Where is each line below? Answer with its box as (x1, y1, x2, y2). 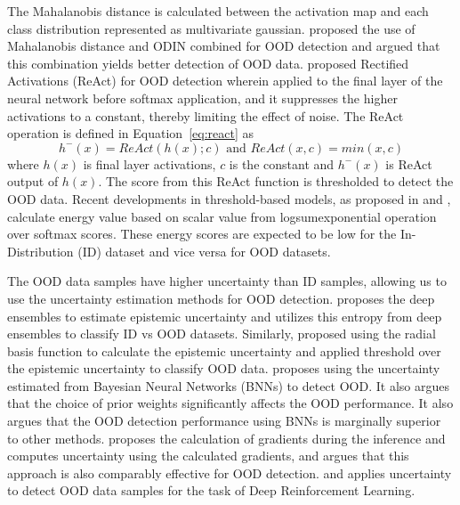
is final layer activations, (83, 154, 216, 173)
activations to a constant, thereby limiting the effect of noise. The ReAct (7, 106, 404, 125)
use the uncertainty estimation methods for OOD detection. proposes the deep (7, 289, 435, 307)
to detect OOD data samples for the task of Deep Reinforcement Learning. (7, 481, 416, 500)
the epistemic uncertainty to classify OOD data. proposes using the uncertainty (7, 359, 440, 378)
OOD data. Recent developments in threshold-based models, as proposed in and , (7, 189, 451, 208)
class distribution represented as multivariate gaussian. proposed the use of (7, 19, 416, 37)
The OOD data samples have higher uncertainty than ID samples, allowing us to (7, 272, 447, 290)
